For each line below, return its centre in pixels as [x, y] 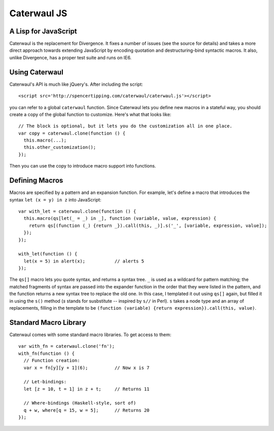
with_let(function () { [48, 254]
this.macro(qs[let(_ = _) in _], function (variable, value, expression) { [120, 219]
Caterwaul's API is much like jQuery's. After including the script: [76, 84]
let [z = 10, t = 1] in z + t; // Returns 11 [87, 389]
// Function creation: [52, 361]
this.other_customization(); [60, 147]
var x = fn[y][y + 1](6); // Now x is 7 [87, 368]
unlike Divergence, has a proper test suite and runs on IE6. [71, 57]
